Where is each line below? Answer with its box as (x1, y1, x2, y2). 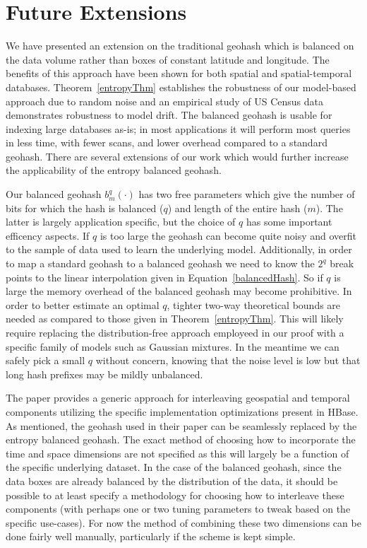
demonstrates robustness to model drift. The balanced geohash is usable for (6, 107, 332, 122)
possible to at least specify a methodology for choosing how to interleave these (6, 487, 344, 502)
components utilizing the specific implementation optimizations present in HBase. (6, 404, 359, 419)
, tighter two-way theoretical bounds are (167, 297, 341, 312)
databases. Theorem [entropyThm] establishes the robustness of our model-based (6, 79, 356, 94)
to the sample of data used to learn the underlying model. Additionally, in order (6, 242, 352, 257)
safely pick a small (6, 353, 85, 368)
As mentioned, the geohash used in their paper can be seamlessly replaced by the (6, 418, 357, 433)
